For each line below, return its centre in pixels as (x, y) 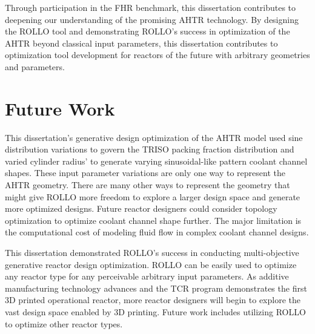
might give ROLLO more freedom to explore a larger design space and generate (153, 196)
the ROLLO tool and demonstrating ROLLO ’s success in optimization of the (148, 31)
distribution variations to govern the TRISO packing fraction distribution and (150, 149)
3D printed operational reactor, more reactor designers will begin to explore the (153, 300)
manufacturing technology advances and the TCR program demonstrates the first (156, 288)
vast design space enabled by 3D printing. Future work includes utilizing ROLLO (155, 312)
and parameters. (35, 66)
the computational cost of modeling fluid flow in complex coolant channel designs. (157, 232)
